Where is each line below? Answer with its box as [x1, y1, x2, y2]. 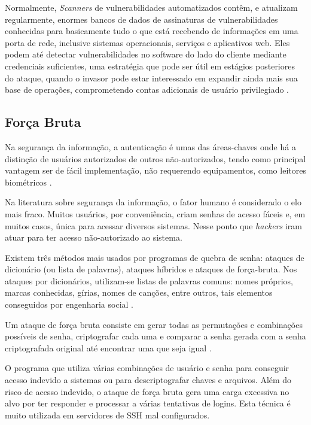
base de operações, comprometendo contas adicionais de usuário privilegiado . [5, 83, 289, 96]
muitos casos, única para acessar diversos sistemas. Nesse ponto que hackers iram [5, 219, 302, 232]
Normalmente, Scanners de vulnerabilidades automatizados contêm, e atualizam [5, 1, 298, 13]
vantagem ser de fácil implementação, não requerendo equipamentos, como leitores [5, 164, 306, 177]
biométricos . [5, 175, 52, 188]
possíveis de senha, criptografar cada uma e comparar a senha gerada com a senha [5, 330, 306, 342]
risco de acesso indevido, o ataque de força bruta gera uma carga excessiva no [5, 385, 289, 397]
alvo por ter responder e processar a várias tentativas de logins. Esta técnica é [5, 397, 291, 409]
